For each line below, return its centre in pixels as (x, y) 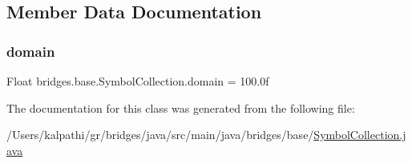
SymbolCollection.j (360, 135)
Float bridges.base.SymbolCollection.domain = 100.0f (138, 81)
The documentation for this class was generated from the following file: (181, 107)
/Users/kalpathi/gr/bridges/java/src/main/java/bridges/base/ (160, 135)
